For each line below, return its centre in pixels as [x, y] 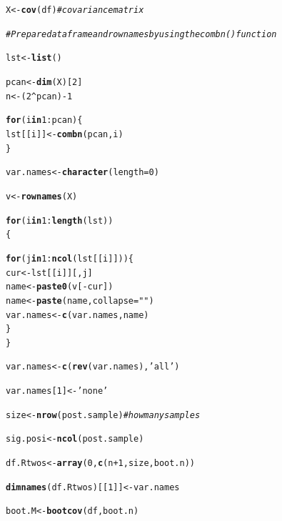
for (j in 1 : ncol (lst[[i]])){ [70, 258]
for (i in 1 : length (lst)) [60, 220]
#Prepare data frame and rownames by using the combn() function [141, 34]
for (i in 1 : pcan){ [44, 120]
